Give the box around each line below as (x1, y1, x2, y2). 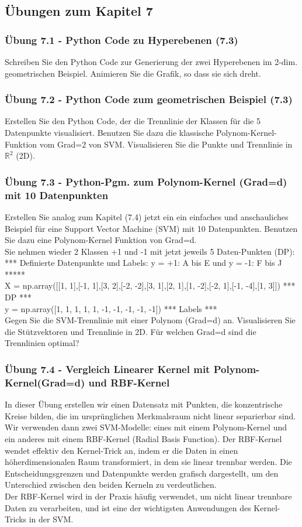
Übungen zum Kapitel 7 (5, 2, 153, 20)
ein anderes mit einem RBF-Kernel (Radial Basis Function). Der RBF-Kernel (5, 432, 282, 444)
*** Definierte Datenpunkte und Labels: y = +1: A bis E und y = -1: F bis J (5, 256, 282, 269)
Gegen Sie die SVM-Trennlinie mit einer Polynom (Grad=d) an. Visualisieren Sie (5, 314, 296, 326)
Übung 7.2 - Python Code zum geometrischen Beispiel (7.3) (5, 92, 293, 107)
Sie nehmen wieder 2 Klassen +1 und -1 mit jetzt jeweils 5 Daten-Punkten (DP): (5, 245, 295, 257)
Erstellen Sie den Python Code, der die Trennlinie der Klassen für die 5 (5, 115, 261, 127)
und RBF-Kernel (88, 375, 170, 389)
